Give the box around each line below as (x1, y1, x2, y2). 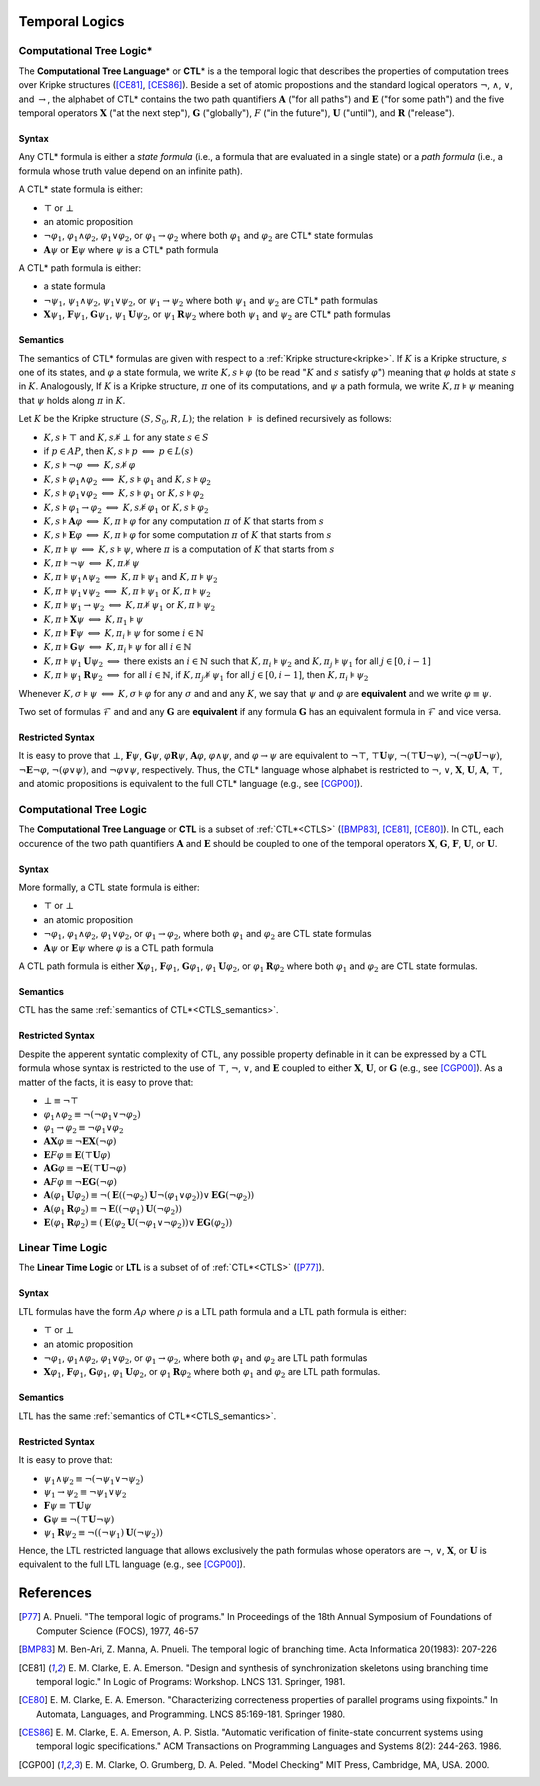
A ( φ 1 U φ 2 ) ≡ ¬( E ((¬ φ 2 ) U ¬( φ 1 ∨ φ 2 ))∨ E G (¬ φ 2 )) (43, 1190, 255, 1204)
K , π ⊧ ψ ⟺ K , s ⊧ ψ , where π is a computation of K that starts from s (43, 543, 335, 555)
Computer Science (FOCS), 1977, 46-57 (36, 1625, 199, 1637)
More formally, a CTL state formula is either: (18, 881, 200, 894)
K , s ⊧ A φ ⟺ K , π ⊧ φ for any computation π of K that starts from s (43, 515, 325, 527)
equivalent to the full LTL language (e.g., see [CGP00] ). (18, 1558, 246, 1570)
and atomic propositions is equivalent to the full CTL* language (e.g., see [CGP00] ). (18, 778, 364, 790)
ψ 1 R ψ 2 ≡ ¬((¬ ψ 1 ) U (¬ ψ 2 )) (43, 1527, 164, 1541)
